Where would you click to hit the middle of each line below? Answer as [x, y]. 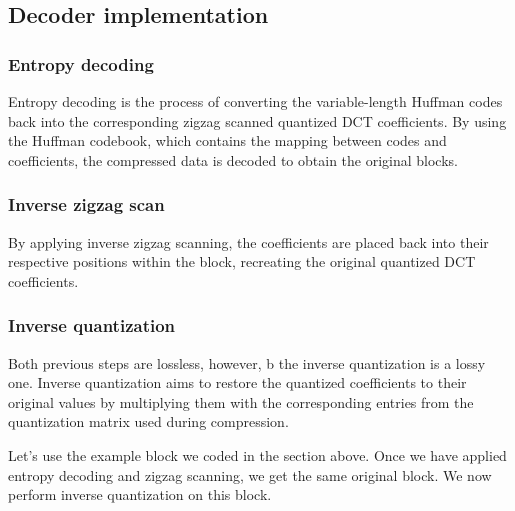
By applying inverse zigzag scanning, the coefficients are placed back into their [248, 241]
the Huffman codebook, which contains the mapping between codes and [227, 140]
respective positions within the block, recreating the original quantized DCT [242, 261]
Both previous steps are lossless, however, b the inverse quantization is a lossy [247, 362]
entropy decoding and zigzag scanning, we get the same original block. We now [250, 474]
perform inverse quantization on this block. [140, 494]
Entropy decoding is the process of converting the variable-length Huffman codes [255, 101]
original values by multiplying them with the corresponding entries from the [241, 401]
